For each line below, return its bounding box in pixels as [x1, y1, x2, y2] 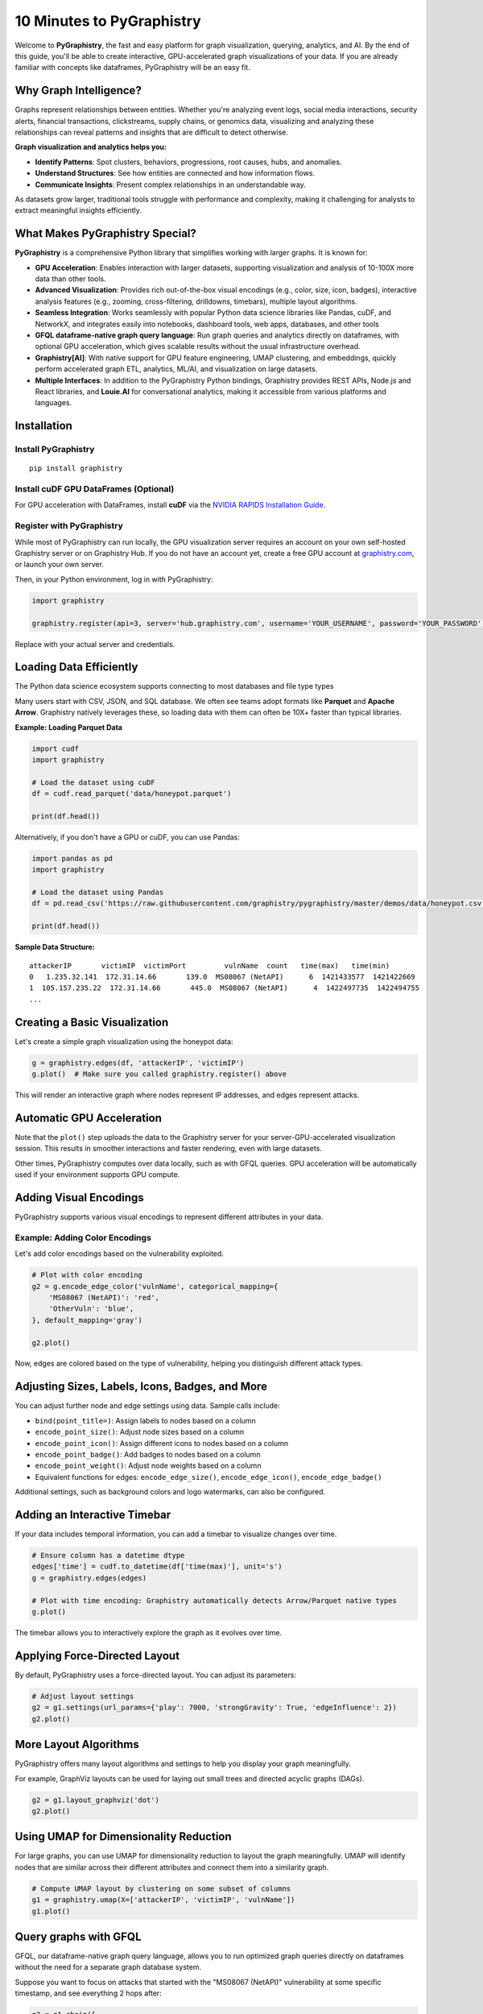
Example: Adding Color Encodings [14, 1232, 152, 1243]
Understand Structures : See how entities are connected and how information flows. [35, 168, 316, 178]
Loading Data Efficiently [14, 661, 138, 674]
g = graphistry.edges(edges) [31, 1573, 147, 1582]
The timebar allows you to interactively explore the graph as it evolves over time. [14, 1627, 283, 1637]
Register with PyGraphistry [14, 520, 124, 532]
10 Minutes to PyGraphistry [14, 12, 201, 30]
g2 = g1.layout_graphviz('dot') [31, 1795, 160, 1805]
